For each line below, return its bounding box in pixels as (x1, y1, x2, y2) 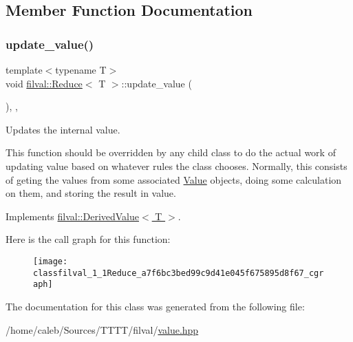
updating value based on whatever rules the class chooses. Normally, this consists (6, 158, 347, 173)
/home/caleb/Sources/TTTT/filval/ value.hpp (6, 322, 199, 336)
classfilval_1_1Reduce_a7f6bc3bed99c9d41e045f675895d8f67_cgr (33, 268, 324, 278)
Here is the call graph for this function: (6, 232, 171, 246)
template (6, 63, 43, 76)
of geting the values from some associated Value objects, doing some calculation (6, 172, 342, 186)
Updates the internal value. (6, 122, 120, 136)
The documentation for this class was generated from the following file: (6, 299, 305, 313)
